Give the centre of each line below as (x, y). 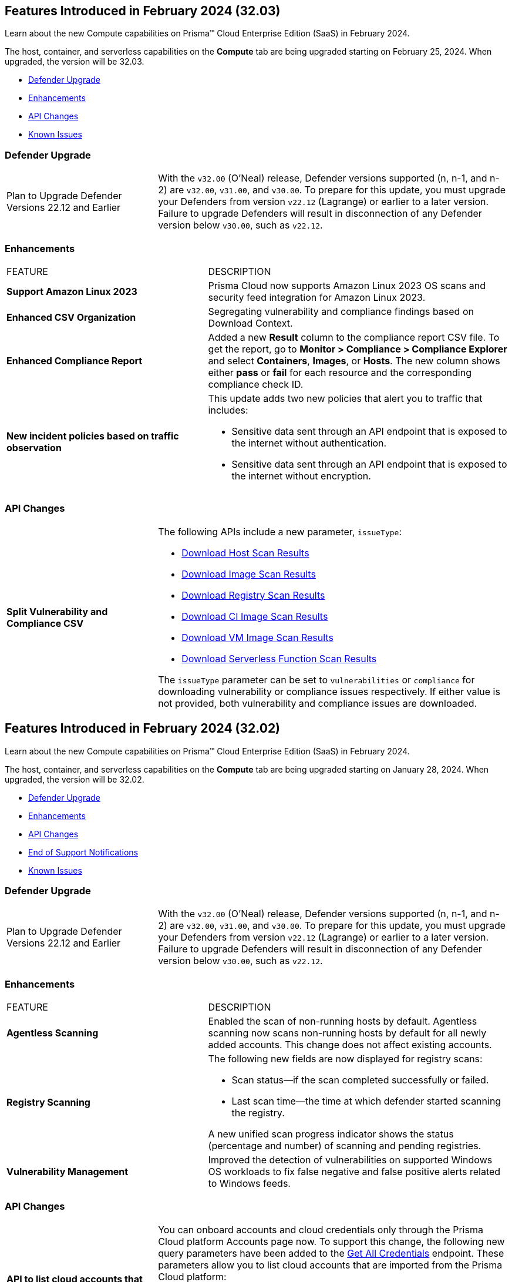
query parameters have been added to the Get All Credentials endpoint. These (331, 1253)
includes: (228, 410)
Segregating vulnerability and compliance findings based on (341, 311)
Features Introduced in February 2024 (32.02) (143, 729)
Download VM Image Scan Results (257, 637)
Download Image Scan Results (249, 574)
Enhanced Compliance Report (75, 360)
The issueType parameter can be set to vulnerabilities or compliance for (316, 679)
